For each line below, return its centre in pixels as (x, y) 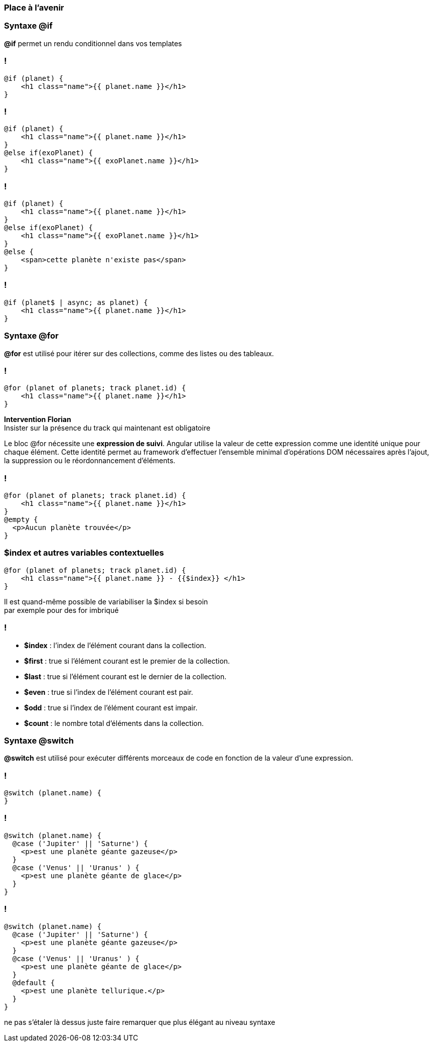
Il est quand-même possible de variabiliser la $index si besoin (106, 601)
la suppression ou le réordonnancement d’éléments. (90, 461)
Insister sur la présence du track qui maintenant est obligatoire (107, 428)
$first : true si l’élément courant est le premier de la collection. (127, 661)
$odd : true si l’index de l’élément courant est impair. (111, 707)
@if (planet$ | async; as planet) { (76, 302)
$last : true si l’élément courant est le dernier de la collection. (125, 676)
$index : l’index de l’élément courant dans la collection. (115, 645)
